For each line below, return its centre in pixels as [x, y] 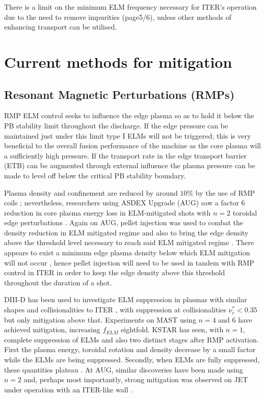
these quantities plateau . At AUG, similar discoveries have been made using [124, 369]
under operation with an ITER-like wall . [69, 389]
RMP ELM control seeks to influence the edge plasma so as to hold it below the [129, 115]
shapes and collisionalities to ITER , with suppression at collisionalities [115, 310]
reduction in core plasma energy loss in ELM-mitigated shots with [108, 212]
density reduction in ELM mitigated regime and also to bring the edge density [126, 232]
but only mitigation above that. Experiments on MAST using [100, 319]
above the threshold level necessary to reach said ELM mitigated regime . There [129, 242]
